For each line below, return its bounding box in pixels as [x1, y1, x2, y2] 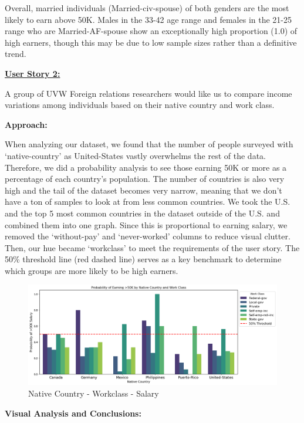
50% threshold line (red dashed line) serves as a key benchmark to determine [5, 253, 282, 265]
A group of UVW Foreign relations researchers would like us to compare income [5, 87, 292, 99]
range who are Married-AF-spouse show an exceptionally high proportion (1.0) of [5, 25, 298, 37]
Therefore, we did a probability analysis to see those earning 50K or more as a [5, 161, 287, 173]
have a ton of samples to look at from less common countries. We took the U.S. [5, 195, 291, 208]
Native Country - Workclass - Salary [28, 387, 159, 400]
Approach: [5, 118, 48, 130]
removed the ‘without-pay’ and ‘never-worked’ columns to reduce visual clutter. [5, 230, 291, 242]
